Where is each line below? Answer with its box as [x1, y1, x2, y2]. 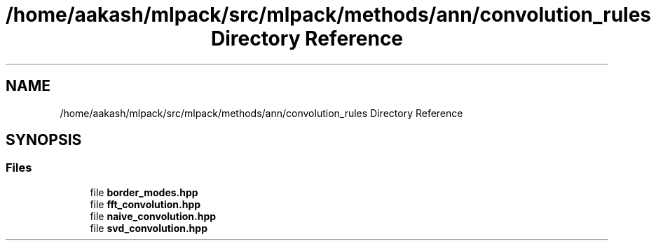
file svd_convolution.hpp [90, 221, 207, 234]
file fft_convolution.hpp [90, 198, 201, 210]
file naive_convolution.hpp [90, 210, 217, 222]
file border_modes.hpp [90, 186, 198, 198]
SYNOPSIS [6, 131, 82, 149]
